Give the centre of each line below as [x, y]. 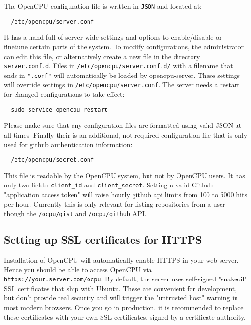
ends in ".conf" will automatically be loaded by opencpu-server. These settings [122, 75]
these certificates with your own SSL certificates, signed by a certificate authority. [125, 317]
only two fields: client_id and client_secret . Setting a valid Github [108, 185]
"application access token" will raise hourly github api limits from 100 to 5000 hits [125, 194]
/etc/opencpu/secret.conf [52, 160]
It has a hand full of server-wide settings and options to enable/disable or [113, 37]
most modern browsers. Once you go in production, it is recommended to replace [124, 307]
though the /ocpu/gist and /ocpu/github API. [75, 213]
